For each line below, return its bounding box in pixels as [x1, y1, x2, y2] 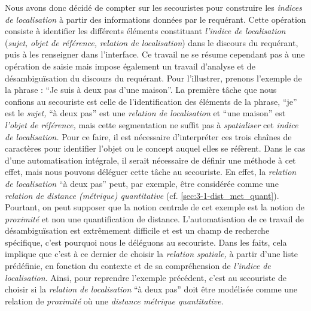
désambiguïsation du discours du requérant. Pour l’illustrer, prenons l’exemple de [5, 71, 302, 84]
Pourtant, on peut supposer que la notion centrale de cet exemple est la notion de [5, 201, 305, 213]
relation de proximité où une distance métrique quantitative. [5, 294, 224, 307]
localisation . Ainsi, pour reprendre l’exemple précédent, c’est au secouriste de [5, 271, 287, 283]
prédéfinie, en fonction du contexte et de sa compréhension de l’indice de [5, 259, 271, 272]
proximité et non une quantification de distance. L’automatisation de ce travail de [5, 212, 304, 225]
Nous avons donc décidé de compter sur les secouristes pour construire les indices [5, 1, 302, 13]
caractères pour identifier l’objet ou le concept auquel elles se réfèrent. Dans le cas [5, 142, 306, 155]
